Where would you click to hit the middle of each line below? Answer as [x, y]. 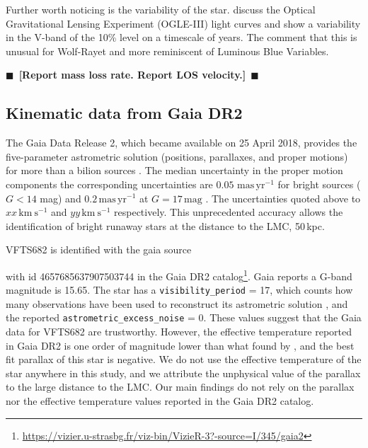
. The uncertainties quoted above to [283, 198]
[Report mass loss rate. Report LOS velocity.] [132, 75]
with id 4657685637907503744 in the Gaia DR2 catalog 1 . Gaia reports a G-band [179, 275]
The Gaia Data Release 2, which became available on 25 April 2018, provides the [182, 143]
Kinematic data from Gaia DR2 [124, 113]
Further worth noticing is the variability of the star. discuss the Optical [161, 9]
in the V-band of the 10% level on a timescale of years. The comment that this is [182, 37]
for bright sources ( [319, 184]
